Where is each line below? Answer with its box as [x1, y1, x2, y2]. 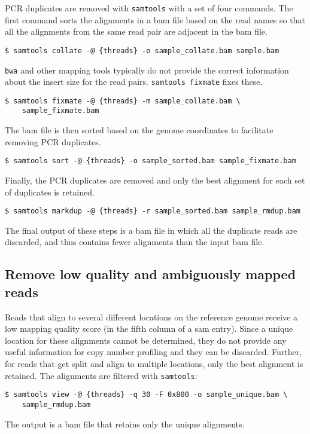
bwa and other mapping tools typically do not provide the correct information [5, 63, 289, 76]
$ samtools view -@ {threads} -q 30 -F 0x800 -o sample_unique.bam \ [5, 390, 288, 399]
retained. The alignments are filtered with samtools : [5, 369, 197, 381]
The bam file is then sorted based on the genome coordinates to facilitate [5, 124, 273, 136]
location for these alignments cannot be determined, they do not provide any [5, 334, 287, 346]
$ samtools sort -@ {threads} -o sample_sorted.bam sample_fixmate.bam [5, 157, 296, 166]
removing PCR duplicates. [5, 135, 101, 148]
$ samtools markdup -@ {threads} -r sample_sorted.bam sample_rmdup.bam [5, 207, 300, 216]
